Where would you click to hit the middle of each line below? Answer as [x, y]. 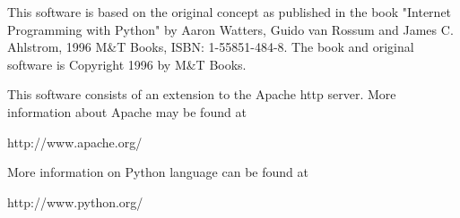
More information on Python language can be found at [158, 172]
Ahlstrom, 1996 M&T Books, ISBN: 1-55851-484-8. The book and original [211, 47]
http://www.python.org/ [75, 201]
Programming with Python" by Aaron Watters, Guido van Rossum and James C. [230, 29]
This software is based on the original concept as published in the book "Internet [230, 12]
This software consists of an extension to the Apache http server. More [202, 94]
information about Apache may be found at [127, 111]
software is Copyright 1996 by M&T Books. [127, 64]
